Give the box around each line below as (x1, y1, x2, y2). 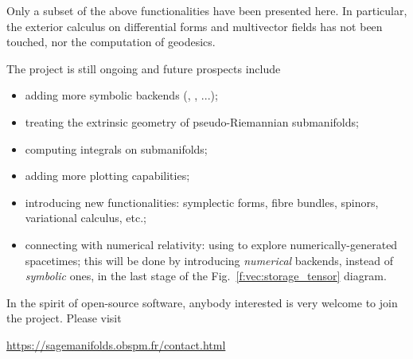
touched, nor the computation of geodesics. (6, 33, 216, 50)
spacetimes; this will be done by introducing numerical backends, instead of (25, 252, 393, 268)
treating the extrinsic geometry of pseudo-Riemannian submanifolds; (25, 113, 359, 130)
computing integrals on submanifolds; (25, 140, 208, 157)
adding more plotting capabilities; (25, 167, 190, 184)
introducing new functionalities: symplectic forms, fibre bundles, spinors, (25, 193, 379, 210)
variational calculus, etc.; (25, 209, 146, 226)
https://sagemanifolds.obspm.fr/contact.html (6, 336, 226, 353)
